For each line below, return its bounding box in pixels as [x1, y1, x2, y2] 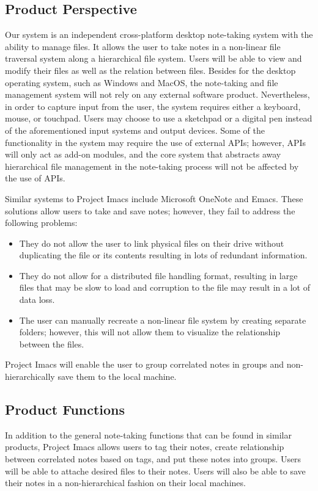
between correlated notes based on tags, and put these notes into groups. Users [5, 453, 301, 465]
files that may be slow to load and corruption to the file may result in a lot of [19, 281, 310, 294]
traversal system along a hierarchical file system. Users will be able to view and [5, 52, 302, 65]
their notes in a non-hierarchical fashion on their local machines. [5, 476, 246, 489]
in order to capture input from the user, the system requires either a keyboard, [5, 100, 301, 112]
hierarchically [5, 370, 55, 383]
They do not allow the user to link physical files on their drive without [19, 236, 284, 249]
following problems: [5, 216, 78, 229]
